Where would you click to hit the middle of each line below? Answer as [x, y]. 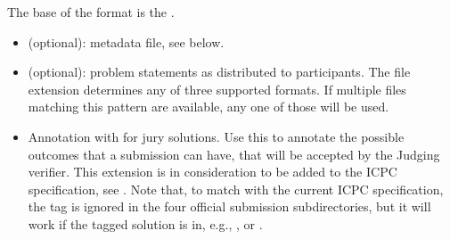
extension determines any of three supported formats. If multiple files [217, 89]
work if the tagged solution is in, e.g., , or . [145, 223]
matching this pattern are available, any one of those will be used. [209, 107]
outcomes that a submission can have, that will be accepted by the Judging [234, 154]
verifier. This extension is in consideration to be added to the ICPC [213, 172]
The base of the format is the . [91, 12]
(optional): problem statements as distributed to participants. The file [219, 72]
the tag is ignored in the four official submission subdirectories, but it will [229, 206]
